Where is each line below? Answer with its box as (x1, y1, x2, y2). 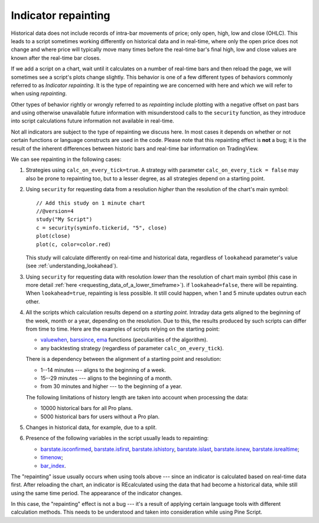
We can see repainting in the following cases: (11, 156, 122, 163)
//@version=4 (36, 208, 74, 214)
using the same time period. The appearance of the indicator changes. (11, 489, 183, 496)
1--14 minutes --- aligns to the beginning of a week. (40, 366, 167, 373)
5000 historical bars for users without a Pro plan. (40, 413, 159, 420)
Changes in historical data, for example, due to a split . (25, 424, 157, 431)
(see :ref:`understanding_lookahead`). (25, 262, 118, 269)
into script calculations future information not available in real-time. (11, 117, 174, 124)
